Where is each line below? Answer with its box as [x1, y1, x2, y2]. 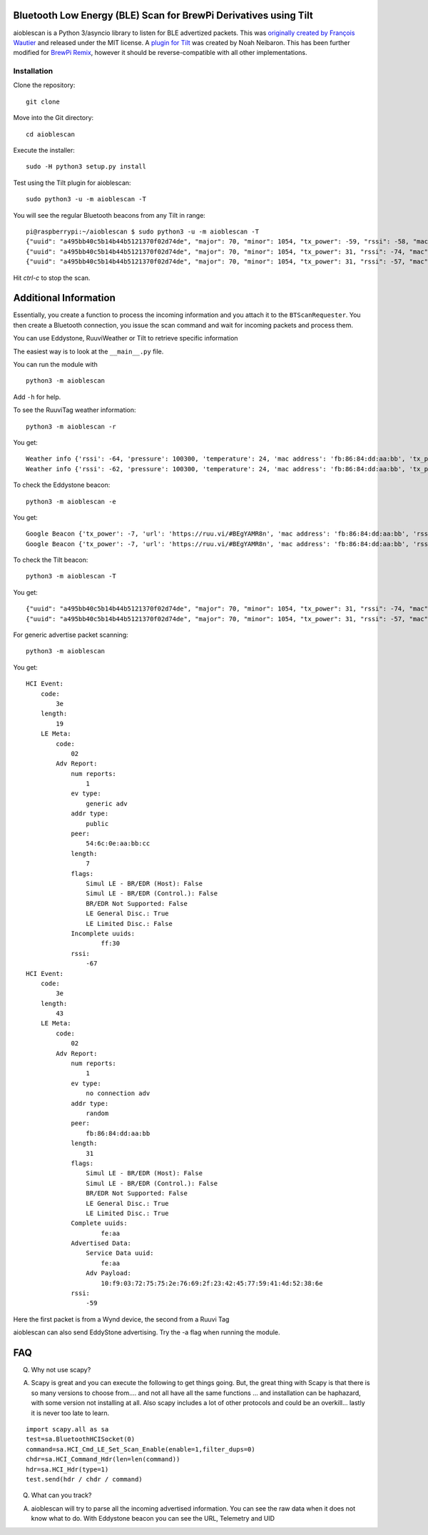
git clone [26, 97, 60, 106]
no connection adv [86, 1089, 151, 1097]
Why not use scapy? [31, 1366, 91, 1374]
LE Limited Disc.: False [86, 920, 173, 927]
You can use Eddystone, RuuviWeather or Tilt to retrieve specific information [13, 334, 238, 343]
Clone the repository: [13, 81, 76, 89]
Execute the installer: [13, 146, 75, 154]
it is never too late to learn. [31, 1409, 110, 1417]
